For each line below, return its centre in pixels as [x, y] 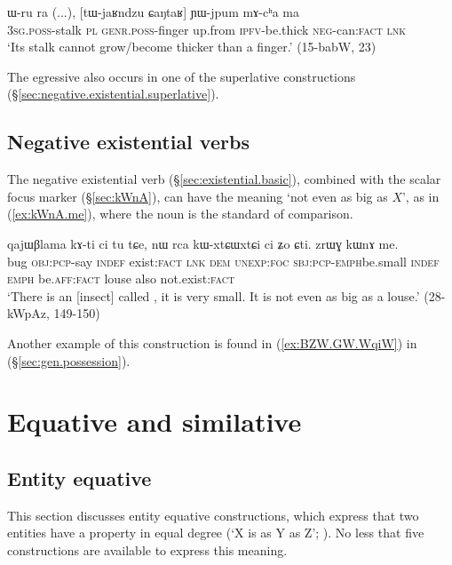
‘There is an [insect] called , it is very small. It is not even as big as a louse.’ [214, 295]
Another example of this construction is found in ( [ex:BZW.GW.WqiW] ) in [212, 342]
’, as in [420, 196]
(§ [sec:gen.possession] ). [69, 360]
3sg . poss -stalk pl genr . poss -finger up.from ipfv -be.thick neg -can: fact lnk [207, 29]
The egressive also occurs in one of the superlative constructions [182, 76]
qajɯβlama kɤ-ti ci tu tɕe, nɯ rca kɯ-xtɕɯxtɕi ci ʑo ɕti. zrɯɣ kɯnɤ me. [203, 243]
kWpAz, [28, 313]
